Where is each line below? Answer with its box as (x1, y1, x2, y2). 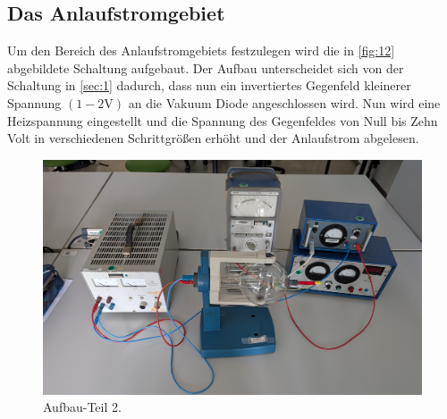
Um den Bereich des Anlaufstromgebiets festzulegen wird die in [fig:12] (7, 41, 395, 60)
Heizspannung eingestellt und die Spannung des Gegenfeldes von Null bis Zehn (7, 111, 438, 130)
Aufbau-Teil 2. (43, 398, 122, 416)
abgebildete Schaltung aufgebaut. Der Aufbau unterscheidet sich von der (7, 58, 404, 77)
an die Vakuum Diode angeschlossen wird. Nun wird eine (128, 93, 441, 112)
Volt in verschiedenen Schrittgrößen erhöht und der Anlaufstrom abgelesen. (7, 129, 419, 147)
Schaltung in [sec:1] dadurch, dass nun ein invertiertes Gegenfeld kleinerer (7, 76, 411, 95)
